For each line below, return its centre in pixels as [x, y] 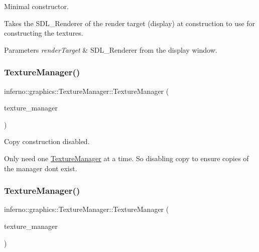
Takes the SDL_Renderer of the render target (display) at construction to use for [130, 23]
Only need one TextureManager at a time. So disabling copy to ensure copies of [126, 158]
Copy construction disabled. [47, 141]
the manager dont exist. [41, 168]
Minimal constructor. [36, 6]
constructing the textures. [44, 33]
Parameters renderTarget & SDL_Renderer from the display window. [111, 49]
